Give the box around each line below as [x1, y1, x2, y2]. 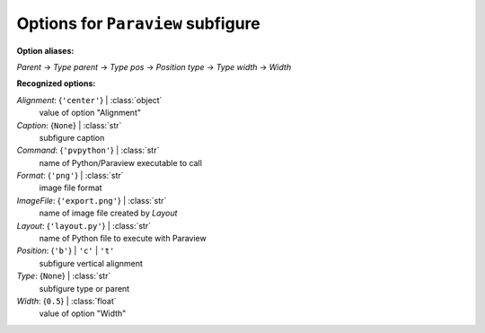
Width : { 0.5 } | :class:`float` [16, 295, 117, 306]
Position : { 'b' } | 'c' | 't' [16, 245, 115, 256]
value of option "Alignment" [39, 108, 141, 118]
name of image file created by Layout [39, 207, 178, 219]
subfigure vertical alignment [39, 258, 144, 268]
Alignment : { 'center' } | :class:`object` [16, 94, 163, 105]
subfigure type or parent [39, 283, 130, 294]
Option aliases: [16, 45, 75, 56]
